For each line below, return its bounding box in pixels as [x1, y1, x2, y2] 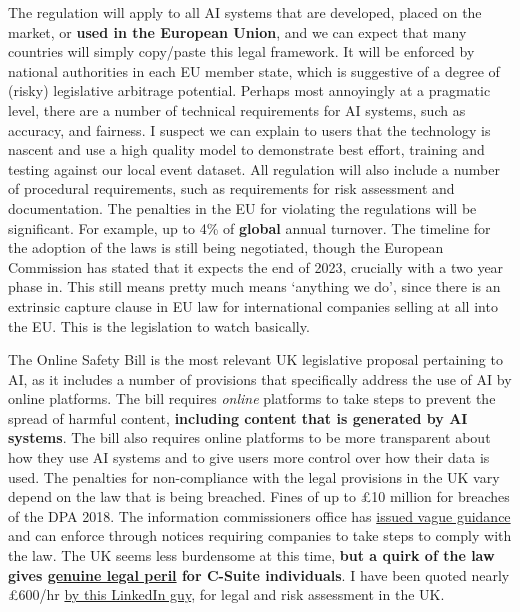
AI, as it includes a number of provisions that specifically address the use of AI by [8, 368, 512, 389]
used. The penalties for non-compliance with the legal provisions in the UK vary [8, 466, 500, 487]
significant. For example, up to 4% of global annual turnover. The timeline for [8, 217, 491, 238]
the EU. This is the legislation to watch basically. [8, 315, 310, 336]
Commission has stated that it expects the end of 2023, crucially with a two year [8, 256, 504, 277]
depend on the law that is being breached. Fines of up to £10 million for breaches [8, 486, 510, 507]
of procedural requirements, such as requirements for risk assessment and [8, 178, 455, 199]
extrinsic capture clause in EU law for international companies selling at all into [8, 295, 498, 316]
